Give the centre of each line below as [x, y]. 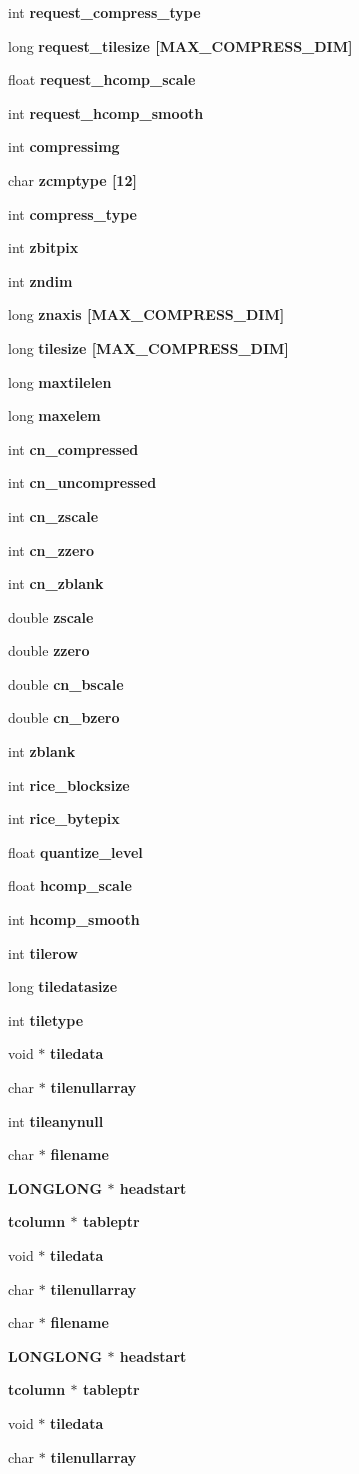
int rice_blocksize [69, 784]
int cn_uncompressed [82, 482]
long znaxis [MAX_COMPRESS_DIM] [146, 314]
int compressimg [64, 146]
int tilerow [43, 952]
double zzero [49, 650]
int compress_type [72, 213]
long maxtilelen [60, 381]
